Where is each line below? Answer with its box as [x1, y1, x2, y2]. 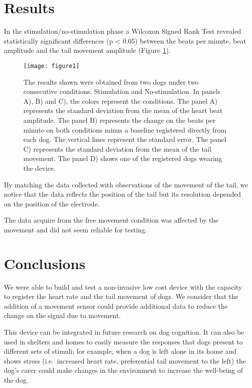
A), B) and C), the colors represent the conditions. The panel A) [23, 95, 218, 106]
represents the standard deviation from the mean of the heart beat [23, 105, 223, 115]
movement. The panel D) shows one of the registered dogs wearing [23, 153, 222, 163]
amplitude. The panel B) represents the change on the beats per [23, 114, 215, 125]
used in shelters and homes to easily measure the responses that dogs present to [4, 336, 243, 346]
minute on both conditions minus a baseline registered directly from [23, 124, 227, 135]
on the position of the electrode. [4, 198, 100, 208]
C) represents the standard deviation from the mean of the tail [23, 143, 211, 154]
